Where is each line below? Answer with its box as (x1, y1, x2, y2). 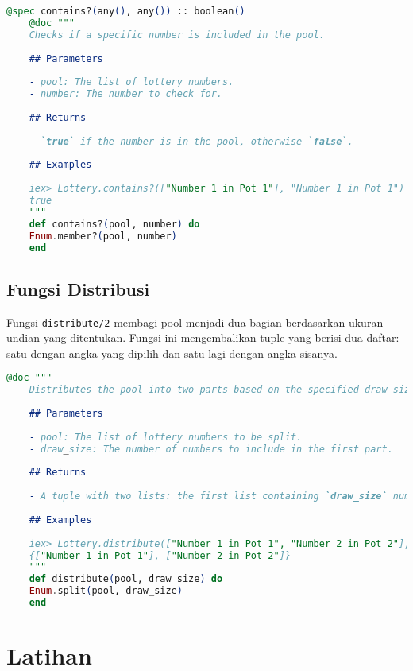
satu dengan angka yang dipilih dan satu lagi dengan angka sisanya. (6, 344, 338, 361)
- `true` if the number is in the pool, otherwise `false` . (29, 135, 353, 147)
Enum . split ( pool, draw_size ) (29, 585, 183, 597)
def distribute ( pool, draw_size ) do (29, 573, 223, 585)
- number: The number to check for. (29, 88, 223, 100)
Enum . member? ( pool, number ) (29, 230, 177, 242)
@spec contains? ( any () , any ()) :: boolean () (6, 6, 245, 17)
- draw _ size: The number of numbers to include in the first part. (29, 443, 393, 455)
